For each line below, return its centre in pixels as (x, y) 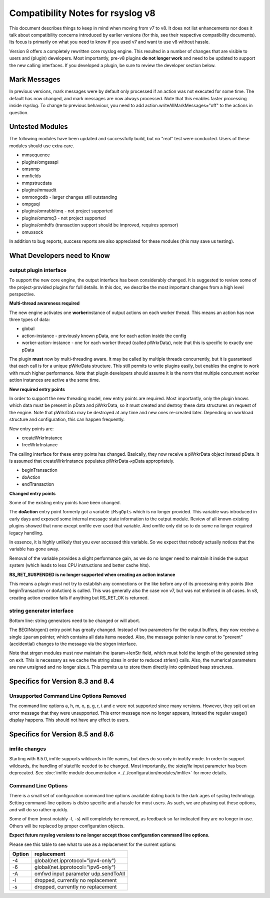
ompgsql (31, 204)
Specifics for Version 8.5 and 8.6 (61, 734)
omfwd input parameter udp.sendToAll (79, 873)
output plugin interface (38, 270)
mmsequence (36, 155)
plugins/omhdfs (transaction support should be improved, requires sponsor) (100, 225)
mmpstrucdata (37, 183)
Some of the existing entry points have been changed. (65, 503)
